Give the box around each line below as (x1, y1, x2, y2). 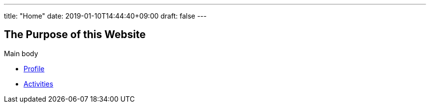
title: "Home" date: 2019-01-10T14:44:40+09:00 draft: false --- (4, 12, 207, 20)
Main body (4, 49, 38, 58)
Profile (24, 64, 45, 73)
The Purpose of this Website (4, 28, 146, 41)
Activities (24, 79, 54, 88)
